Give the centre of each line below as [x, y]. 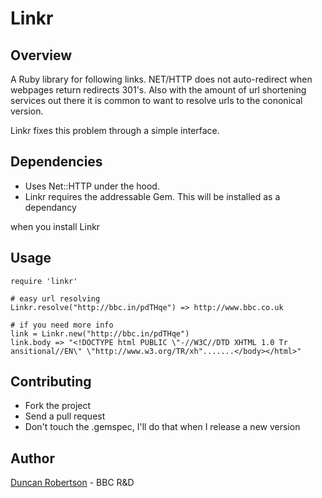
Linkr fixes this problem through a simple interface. [115, 130]
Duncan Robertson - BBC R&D [72, 483]
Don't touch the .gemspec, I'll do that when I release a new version [162, 427]
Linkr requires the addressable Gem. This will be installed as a [152, 196]
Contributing [51, 382]
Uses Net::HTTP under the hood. [92, 186]
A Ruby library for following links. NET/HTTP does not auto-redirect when [161, 79]
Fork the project [58, 406]
